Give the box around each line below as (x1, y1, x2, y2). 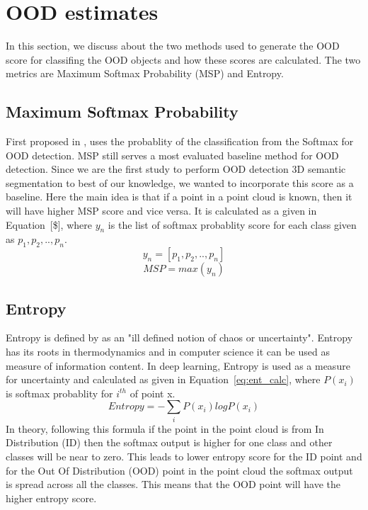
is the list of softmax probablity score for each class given (108, 217, 357, 232)
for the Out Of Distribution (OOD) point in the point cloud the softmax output (6, 463, 353, 477)
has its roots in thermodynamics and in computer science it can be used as (6, 344, 330, 359)
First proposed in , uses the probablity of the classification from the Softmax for (6, 134, 354, 149)
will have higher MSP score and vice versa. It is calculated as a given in (6, 203, 317, 218)
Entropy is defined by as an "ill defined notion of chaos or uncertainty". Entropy (6, 330, 353, 345)
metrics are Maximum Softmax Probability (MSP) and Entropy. (6, 66, 284, 81)
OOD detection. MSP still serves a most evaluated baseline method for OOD (6, 147, 339, 162)
